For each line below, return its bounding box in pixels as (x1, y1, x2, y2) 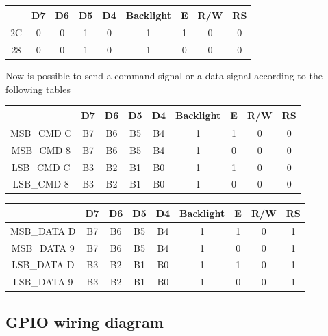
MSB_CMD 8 (11, 142, 71, 157)
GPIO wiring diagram (5, 311, 164, 332)
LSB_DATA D (12, 257, 75, 272)
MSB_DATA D (10, 223, 76, 237)
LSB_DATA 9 (12, 274, 73, 289)
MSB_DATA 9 (11, 240, 75, 255)
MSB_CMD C (10, 125, 72, 140)
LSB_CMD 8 (12, 177, 69, 191)
